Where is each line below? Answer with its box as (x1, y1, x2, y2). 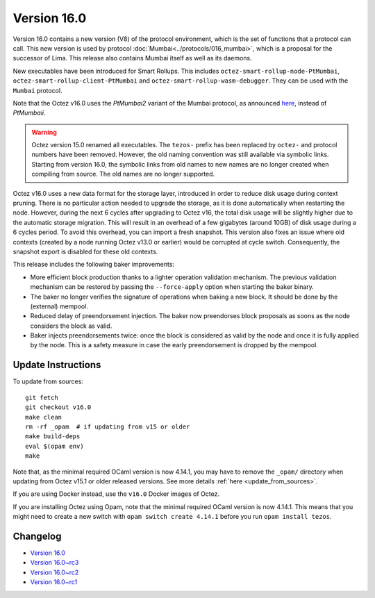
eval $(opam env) (25, 442, 84, 450)
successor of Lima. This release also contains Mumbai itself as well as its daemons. (12, 54, 253, 63)
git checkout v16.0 (25, 404, 92, 411)
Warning (31, 128, 57, 136)
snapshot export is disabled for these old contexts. (12, 247, 158, 256)
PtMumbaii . (12, 108, 46, 117)
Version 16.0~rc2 (30, 568, 79, 576)
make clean (25, 413, 62, 421)
